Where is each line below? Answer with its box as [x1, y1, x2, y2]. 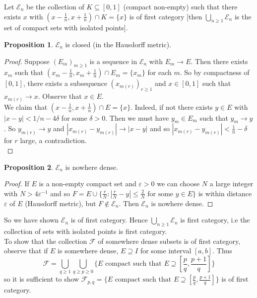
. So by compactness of [180, 67, 250, 77]
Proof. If [4, 178, 29, 189]
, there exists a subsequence [23, 78, 107, 88]
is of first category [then [129, 11, 202, 21]
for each [147, 67, 172, 77]
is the [234, 11, 252, 21]
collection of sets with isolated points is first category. [4, 226, 167, 236]
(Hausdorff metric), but [25, 198, 96, 208]
